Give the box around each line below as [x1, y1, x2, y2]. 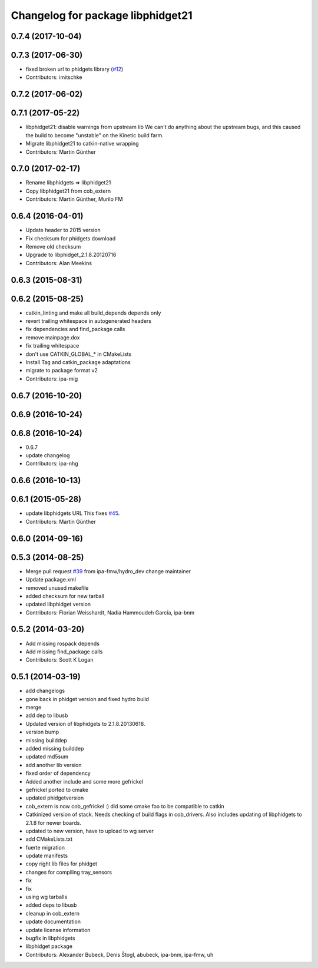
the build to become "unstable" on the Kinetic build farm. [25, 131, 164, 138]
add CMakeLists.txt [25, 835, 73, 843]
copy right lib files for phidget [25, 860, 97, 867]
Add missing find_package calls [25, 648, 103, 655]
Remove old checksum [25, 243, 81, 250]
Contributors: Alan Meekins [25, 259, 92, 266]
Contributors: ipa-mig [25, 375, 78, 382]
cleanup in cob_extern [25, 910, 79, 917]
